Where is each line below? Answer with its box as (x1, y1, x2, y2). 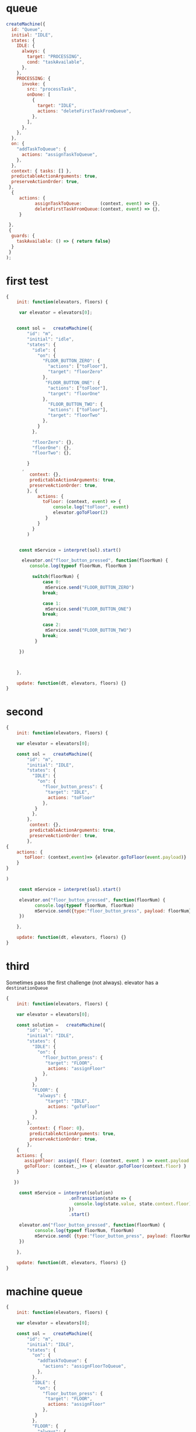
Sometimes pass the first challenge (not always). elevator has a (6, 979, 159, 986)
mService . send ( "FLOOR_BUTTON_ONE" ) (45, 606, 132, 612)
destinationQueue (6, 985, 48, 991)
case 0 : (43, 579, 61, 585)
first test (6, 274, 48, 288)
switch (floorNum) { (32, 574, 80, 580)
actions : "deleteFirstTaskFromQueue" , (37, 108, 132, 114)
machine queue (6, 1285, 83, 1298)
